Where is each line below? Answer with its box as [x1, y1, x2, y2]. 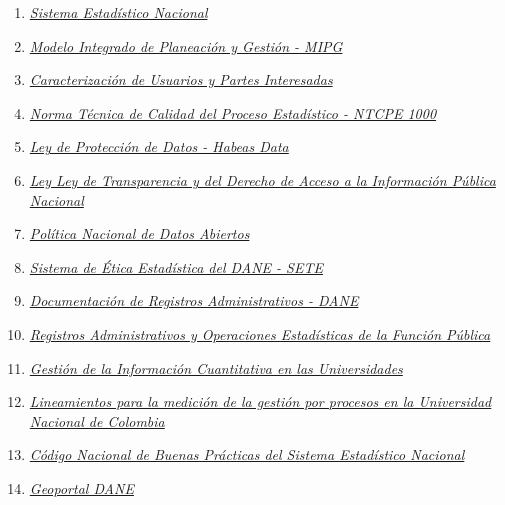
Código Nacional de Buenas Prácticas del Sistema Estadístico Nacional [29, 444, 465, 465]
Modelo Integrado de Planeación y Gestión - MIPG [29, 35, 343, 56]
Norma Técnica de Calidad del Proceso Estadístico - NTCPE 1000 [29, 102, 437, 123]
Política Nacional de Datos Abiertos [29, 223, 250, 244]
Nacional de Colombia [29, 410, 165, 431]
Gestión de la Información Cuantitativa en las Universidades [29, 357, 403, 378]
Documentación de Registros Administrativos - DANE [29, 290, 359, 311]
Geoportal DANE [29, 477, 134, 498]
